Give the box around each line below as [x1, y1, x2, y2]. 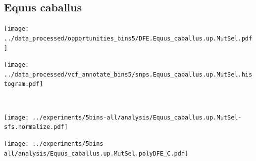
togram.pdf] [4, 80, 43, 88]
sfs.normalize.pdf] [4, 123, 68, 131]
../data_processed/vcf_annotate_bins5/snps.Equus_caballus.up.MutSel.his [4, 71, 253, 78]
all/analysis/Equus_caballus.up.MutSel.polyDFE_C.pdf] [4, 150, 189, 157]
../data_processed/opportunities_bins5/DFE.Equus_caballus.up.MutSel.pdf [4, 35, 253, 42]
